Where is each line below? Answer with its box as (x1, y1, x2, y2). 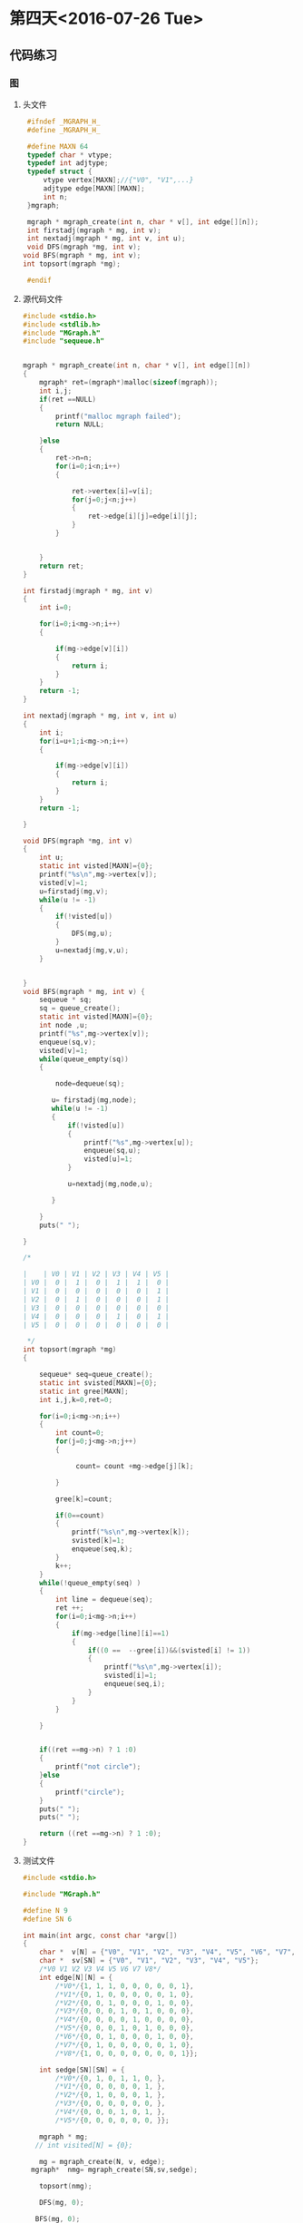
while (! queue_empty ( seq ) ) (39, 1578, 142, 1587)
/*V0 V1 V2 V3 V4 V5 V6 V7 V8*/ (39, 1965, 161, 1974)
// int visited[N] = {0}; (34, 2140, 133, 2150)
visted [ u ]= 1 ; (83, 1155, 133, 1164)
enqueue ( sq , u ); (83, 1146, 142, 1155)
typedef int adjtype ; (26, 159, 109, 168)
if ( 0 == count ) (55, 1511, 105, 1520)
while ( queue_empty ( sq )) (39, 1054, 129, 1064)
